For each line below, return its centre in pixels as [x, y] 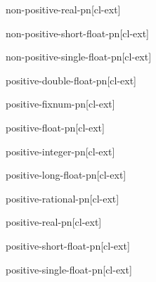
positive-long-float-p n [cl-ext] [66, 175]
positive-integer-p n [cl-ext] [60, 151]
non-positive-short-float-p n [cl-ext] [78, 33]
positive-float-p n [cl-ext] [55, 127]
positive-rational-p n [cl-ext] [63, 198]
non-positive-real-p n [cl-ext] [63, 9]
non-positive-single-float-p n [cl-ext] [79, 57]
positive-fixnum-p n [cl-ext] [60, 104]
